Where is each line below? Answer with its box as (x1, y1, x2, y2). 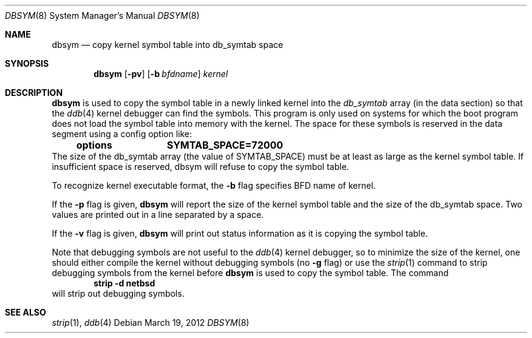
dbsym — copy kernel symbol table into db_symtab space (52, 39, 284, 50)
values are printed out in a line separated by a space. (52, 209, 264, 220)
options (76, 139, 112, 151)
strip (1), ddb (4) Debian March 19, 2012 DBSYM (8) (52, 317, 250, 328)
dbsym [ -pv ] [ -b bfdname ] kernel (94, 69, 228, 79)
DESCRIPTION (5, 87, 63, 98)
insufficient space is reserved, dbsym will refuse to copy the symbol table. (52, 161, 349, 172)
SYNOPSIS (5, 58, 49, 69)
